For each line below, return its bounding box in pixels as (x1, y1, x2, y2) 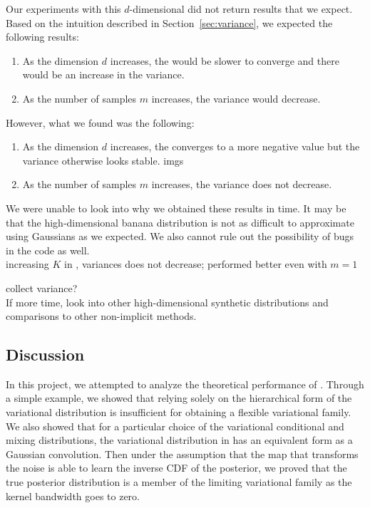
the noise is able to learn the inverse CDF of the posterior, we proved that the (6, 460, 347, 475)
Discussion (6, 343, 85, 366)
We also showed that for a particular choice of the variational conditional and (6, 418, 344, 433)
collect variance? (6, 280, 78, 295)
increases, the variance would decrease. (151, 90, 321, 105)
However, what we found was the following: (6, 115, 195, 130)
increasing (6, 256, 49, 271)
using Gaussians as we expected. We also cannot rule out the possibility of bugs (6, 229, 354, 244)
